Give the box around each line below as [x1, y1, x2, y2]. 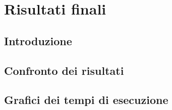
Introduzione [4, 33, 72, 48]
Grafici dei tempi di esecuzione [4, 92, 168, 107]
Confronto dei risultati [4, 62, 124, 78]
